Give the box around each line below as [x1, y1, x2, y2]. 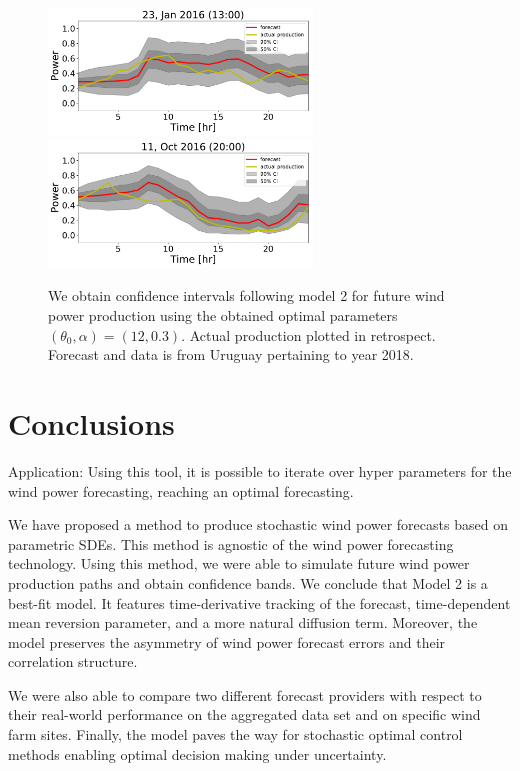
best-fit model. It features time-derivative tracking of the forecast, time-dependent [8, 592, 511, 613]
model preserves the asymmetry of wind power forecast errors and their [8, 631, 446, 652]
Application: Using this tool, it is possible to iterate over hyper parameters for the [8, 460, 512, 481]
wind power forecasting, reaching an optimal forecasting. [8, 480, 354, 501]
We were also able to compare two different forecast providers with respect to [8, 684, 482, 705]
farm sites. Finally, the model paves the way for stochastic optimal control [8, 724, 463, 745]
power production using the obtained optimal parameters [48, 305, 398, 326]
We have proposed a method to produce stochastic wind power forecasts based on [8, 514, 508, 535]
